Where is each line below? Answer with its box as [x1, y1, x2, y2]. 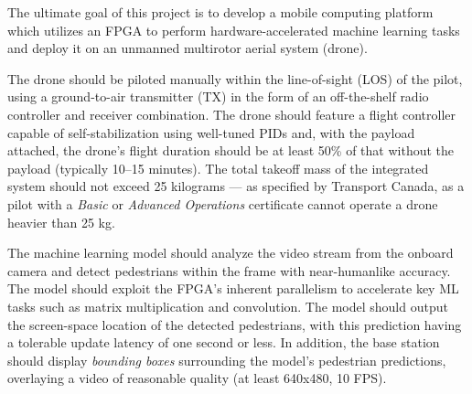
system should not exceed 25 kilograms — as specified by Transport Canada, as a [7, 176, 465, 196]
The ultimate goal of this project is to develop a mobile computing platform [7, 3, 434, 21]
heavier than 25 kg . [7, 212, 115, 231]
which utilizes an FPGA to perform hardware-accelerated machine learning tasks [7, 20, 460, 39]
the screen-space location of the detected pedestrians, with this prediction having [7, 314, 462, 334]
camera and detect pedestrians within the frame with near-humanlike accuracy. [7, 261, 451, 280]
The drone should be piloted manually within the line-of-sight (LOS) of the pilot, [7, 69, 463, 88]
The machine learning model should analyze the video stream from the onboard [7, 243, 454, 262]
